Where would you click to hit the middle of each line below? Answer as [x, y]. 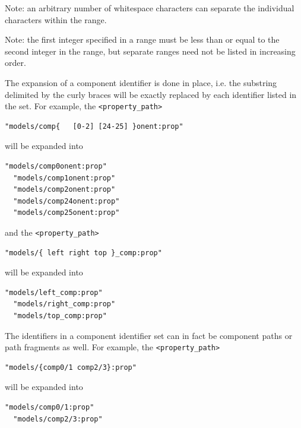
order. [15, 63]
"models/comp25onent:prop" [66, 213]
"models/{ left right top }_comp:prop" [83, 253]
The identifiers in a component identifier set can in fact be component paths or [149, 335]
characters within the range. [56, 19]
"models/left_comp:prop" [54, 292]
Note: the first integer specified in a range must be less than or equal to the [142, 39]
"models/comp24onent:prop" [66, 201]
